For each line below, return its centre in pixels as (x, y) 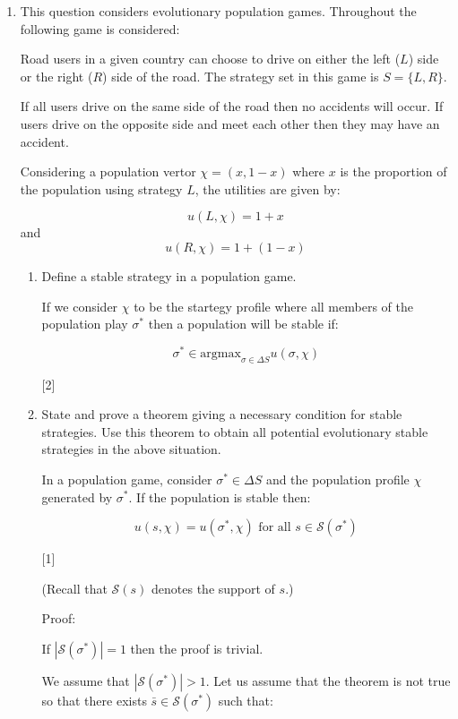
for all (275, 528)
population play (85, 324)
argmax (220, 353)
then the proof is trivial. (197, 648)
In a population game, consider (127, 479)
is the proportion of (393, 171)
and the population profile (337, 479)
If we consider (80, 306)
